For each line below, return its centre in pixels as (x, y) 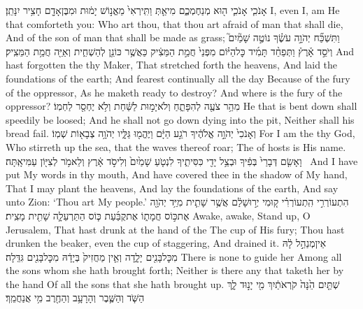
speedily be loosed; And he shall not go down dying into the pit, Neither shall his (180, 119)
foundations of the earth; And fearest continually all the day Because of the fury (178, 78)
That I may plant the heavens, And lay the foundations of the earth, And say (172, 188)
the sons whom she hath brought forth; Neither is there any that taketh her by (175, 270)
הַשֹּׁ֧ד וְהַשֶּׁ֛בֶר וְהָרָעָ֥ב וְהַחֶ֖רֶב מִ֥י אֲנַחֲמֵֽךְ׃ (75, 297)
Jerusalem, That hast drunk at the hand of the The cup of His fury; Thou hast (175, 229)
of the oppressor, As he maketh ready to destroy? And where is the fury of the (174, 92)
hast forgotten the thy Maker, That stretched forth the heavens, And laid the (172, 65)
